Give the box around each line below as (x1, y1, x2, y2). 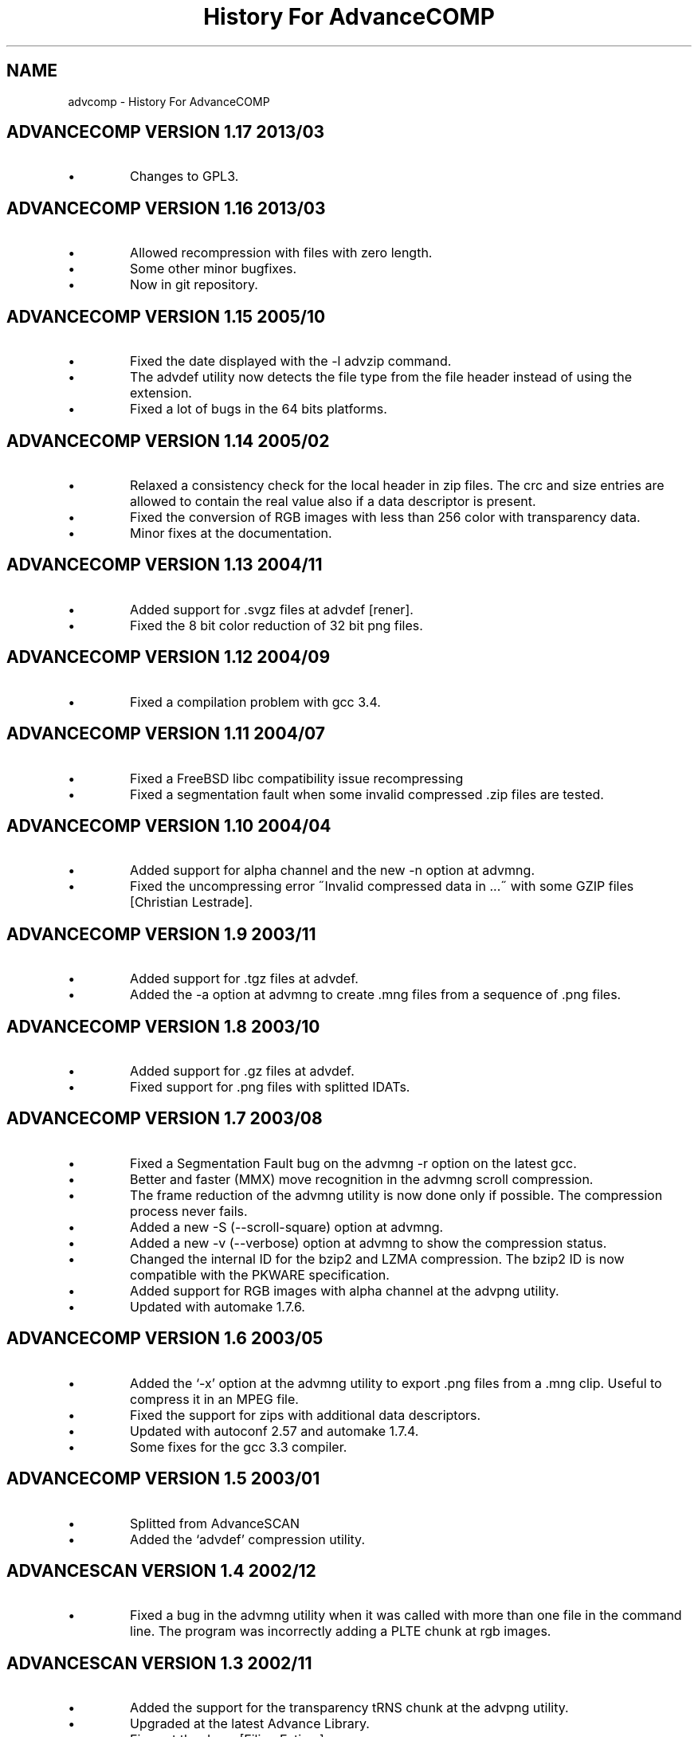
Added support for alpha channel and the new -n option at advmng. (130, 862, 535, 879)
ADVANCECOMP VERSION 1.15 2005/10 (6, 306, 326, 327)
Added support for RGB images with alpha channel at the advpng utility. (130, 1282, 559, 1299)
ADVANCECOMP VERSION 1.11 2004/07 (6, 723, 326, 744)
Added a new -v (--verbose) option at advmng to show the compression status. (130, 1234, 607, 1251)
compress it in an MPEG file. (130, 1390, 299, 1407)
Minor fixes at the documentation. (130, 524, 332, 541)
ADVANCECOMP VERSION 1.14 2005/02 (6, 430, 330, 451)
